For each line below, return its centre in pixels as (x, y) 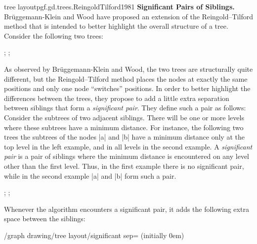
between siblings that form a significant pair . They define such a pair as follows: (125, 108)
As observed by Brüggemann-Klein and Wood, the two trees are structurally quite (128, 69)
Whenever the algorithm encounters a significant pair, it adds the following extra (127, 209)
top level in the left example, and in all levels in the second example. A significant (128, 146)
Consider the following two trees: (54, 35)
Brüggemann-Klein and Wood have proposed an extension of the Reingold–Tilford (128, 16)
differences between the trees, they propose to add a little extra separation (117, 98)
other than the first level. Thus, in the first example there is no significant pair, (124, 166)
